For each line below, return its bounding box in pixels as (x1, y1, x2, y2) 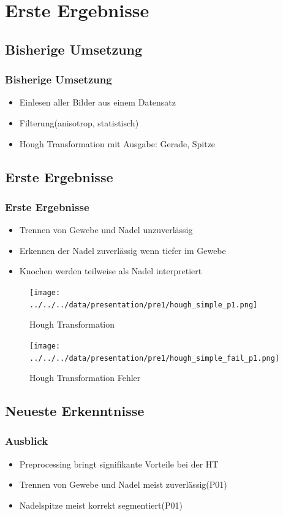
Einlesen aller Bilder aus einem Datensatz (19, 96, 176, 109)
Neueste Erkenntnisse (5, 401, 145, 420)
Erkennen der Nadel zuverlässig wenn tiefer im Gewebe (19, 244, 226, 256)
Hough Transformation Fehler (29, 371, 141, 384)
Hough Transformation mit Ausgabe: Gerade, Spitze (19, 137, 216, 150)
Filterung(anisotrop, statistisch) (19, 116, 139, 129)
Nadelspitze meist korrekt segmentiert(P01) (19, 498, 183, 511)
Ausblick (5, 433, 48, 449)
